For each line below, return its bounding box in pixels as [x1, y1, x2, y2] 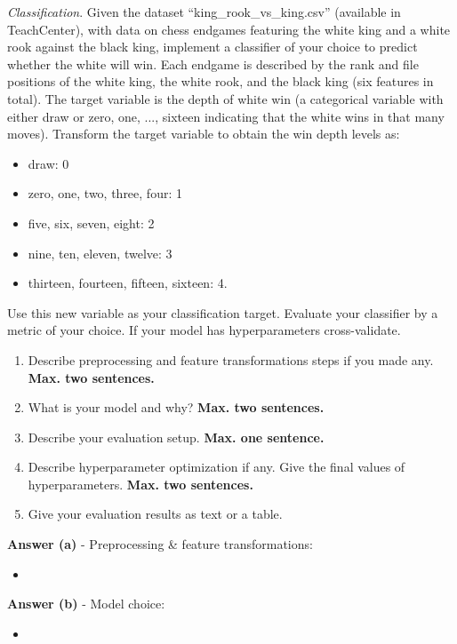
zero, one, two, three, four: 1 [28, 184, 182, 203]
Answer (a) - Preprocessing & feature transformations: [7, 535, 313, 553]
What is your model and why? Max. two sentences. [28, 398, 325, 417]
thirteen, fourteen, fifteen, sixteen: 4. [28, 274, 228, 292]
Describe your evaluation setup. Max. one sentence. [28, 427, 325, 446]
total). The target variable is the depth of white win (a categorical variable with [7, 89, 444, 107]
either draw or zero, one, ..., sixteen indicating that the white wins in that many [7, 107, 445, 125]
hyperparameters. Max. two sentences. [28, 474, 253, 493]
